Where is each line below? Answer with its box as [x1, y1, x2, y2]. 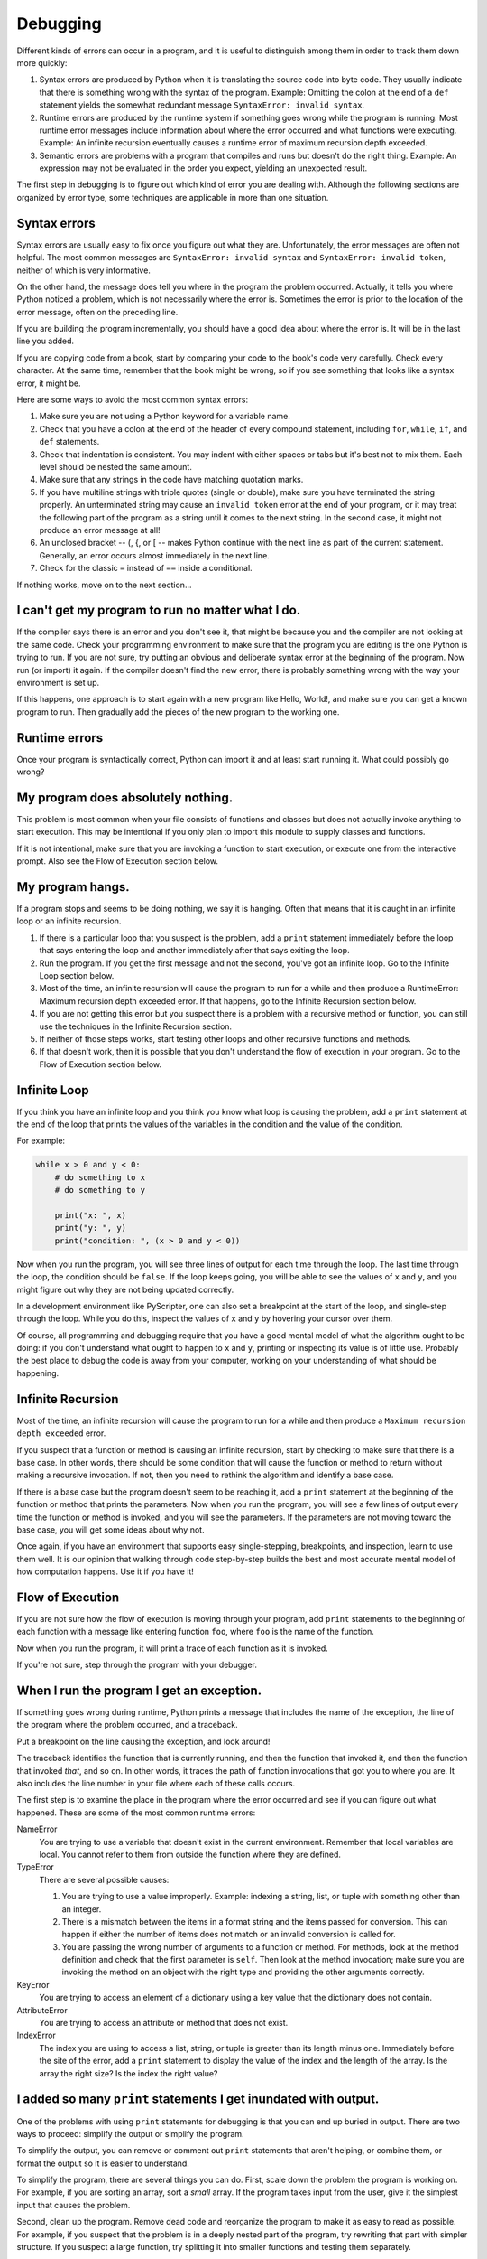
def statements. [39, 436, 100, 447]
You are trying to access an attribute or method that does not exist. [39, 2018, 289, 2029]
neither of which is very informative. [16, 265, 151, 276]
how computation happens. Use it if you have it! [16, 1566, 194, 1577]
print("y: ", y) [54, 1223, 126, 1233]
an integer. [61, 1903, 102, 1915]
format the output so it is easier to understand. [16, 2158, 189, 2169]
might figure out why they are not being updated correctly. [16, 1284, 234, 1295]
